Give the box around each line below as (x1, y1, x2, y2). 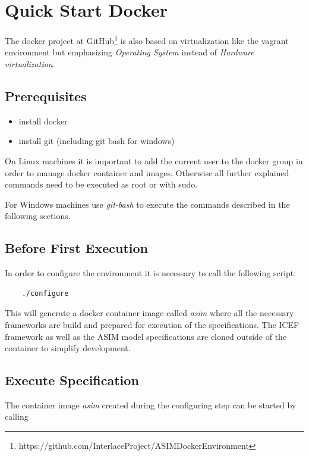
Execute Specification (5, 371, 139, 389)
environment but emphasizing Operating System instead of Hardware (5, 46, 254, 58)
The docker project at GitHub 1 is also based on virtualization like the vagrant (5, 33, 289, 46)
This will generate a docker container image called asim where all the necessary (5, 307, 294, 319)
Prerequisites (5, 86, 87, 105)
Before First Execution (5, 239, 148, 257)
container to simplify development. (5, 342, 131, 354)
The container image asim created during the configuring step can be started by (5, 398, 297, 411)
